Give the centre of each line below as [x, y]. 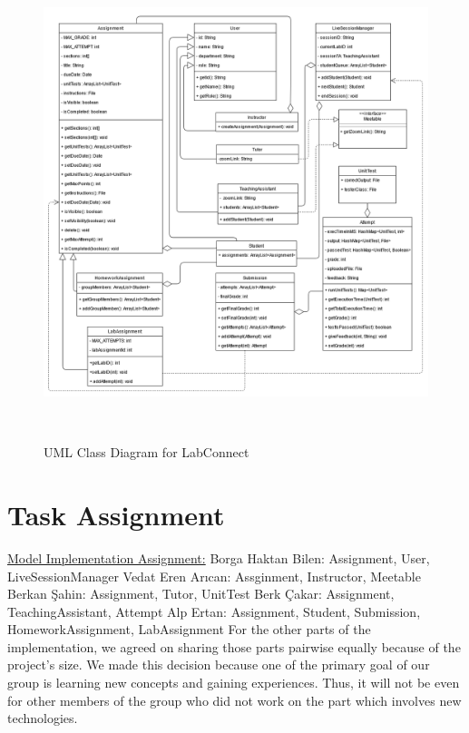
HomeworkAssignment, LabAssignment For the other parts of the [189, 629]
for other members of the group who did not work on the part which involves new [234, 700]
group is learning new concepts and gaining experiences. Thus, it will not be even [234, 683]
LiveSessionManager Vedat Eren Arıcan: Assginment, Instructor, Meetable [214, 576]
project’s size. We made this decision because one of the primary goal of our [219, 665]
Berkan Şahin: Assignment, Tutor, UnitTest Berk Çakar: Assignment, [201, 594]
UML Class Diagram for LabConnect [147, 452]
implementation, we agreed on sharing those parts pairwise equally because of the [234, 646]
